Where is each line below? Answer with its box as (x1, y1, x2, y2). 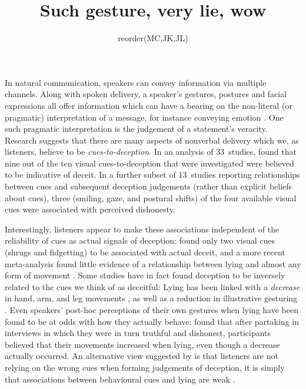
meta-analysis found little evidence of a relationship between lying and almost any (5, 257, 301, 270)
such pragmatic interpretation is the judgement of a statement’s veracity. (5, 122, 268, 135)
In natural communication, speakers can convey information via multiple (5, 76, 267, 88)
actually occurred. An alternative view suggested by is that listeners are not (5, 350, 278, 362)
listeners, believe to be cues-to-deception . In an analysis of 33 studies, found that (5, 145, 297, 158)
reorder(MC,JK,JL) (118, 32, 188, 44)
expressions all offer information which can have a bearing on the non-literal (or (5, 99, 292, 111)
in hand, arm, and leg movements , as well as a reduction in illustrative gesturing (5, 292, 298, 304)
